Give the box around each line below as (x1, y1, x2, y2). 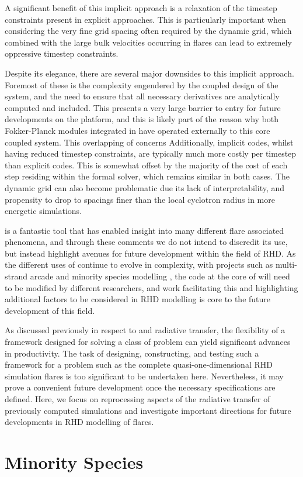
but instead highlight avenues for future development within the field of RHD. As (5, 247, 296, 259)
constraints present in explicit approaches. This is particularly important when (5, 13, 286, 25)
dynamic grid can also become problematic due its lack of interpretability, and (5, 181, 285, 193)
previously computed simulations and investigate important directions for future (5, 404, 291, 416)
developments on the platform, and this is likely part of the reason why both (5, 113, 279, 125)
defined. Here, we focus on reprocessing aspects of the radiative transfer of (5, 393, 270, 405)
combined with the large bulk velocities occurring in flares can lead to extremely (5, 36, 292, 48)
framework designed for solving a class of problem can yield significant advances (5, 336, 291, 348)
